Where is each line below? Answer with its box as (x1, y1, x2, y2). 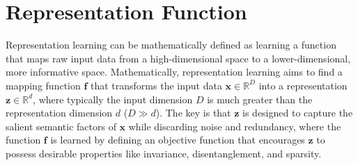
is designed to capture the (242, 105, 353, 120)
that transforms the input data (91, 78, 222, 92)
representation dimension (6, 105, 113, 120)
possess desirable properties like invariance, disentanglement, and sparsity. (6, 146, 322, 160)
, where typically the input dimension (33, 92, 193, 106)
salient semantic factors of (6, 119, 116, 133)
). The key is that (155, 105, 231, 120)
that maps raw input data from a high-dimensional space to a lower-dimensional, (6, 51, 351, 65)
